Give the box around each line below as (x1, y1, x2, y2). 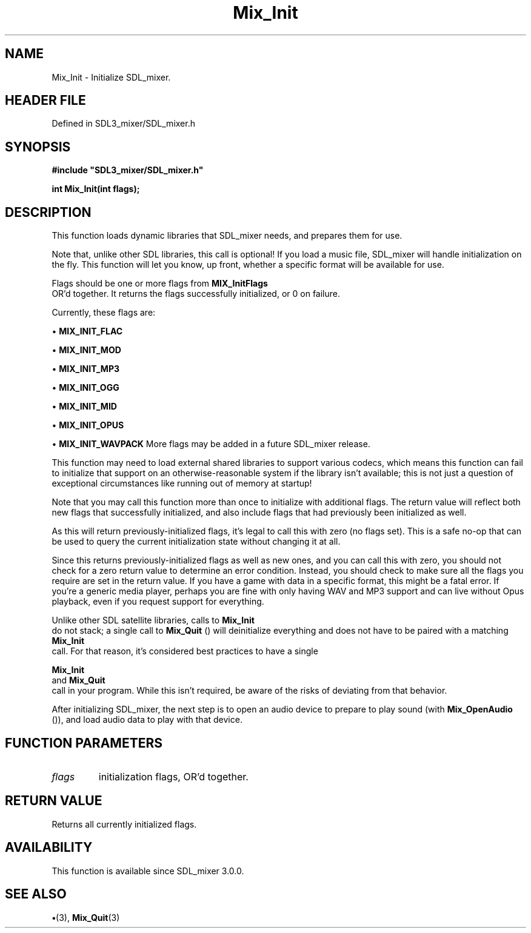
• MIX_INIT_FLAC (52, 326, 123, 337)
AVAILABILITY (5, 840, 93, 855)
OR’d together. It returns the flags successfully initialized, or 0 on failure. (52, 288, 341, 299)
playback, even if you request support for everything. (52, 596, 264, 607)
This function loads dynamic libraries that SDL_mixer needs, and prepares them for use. (52, 230, 402, 241)
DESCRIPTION (5, 204, 92, 220)
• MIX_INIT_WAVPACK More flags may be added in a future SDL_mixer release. (52, 439, 370, 450)
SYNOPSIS (5, 139, 71, 154)
